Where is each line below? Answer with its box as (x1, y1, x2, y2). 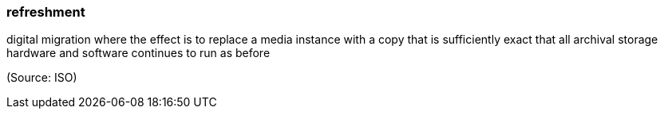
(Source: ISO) (6, 71, 77, 85)
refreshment (6, 4, 85, 20)
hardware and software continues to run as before (6, 46, 271, 60)
